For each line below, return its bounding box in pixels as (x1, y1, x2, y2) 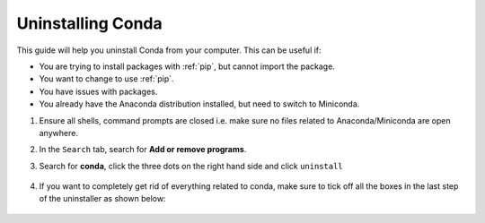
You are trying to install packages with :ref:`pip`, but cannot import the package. (39, 61, 336, 72)
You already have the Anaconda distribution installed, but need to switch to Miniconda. (39, 99, 360, 109)
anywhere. (39, 127, 78, 138)
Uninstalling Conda (16, 13, 163, 33)
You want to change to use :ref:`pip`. (39, 73, 174, 84)
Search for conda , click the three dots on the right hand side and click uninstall (39, 160, 343, 171)
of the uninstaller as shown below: (39, 193, 166, 204)
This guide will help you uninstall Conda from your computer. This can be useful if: (16, 45, 322, 56)
